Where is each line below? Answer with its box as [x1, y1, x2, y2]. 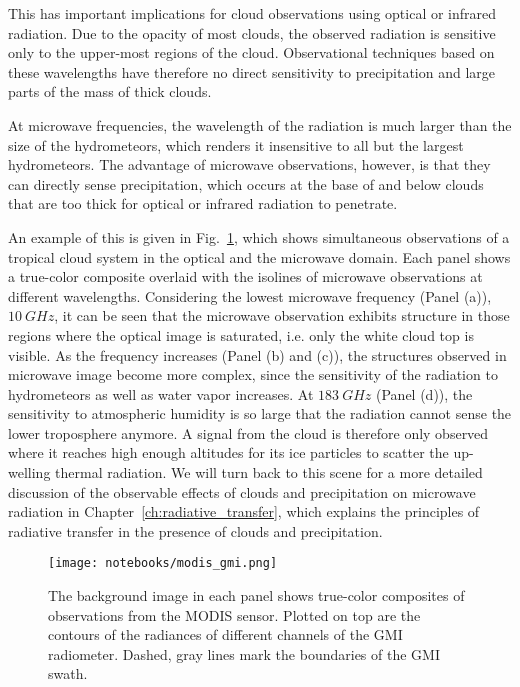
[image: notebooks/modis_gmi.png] [48, 556, 278, 571]
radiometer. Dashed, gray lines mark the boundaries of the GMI [48, 643, 440, 664]
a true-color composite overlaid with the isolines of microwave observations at [8, 266, 483, 287]
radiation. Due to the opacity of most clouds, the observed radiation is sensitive [8, 22, 496, 43]
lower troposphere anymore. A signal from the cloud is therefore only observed [8, 422, 489, 443]
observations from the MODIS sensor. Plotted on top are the [48, 604, 421, 625]
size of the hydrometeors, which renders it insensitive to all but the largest [8, 134, 464, 155]
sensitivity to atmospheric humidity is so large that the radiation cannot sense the [8, 403, 512, 424]
